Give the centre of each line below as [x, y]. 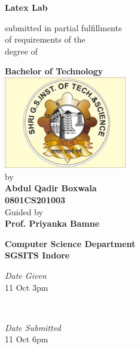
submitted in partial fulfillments [63, 27]
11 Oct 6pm [27, 339]
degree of [21, 51]
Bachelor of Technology [54, 71]
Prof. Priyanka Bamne [52, 223]
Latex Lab [26, 7]
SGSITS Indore [37, 255]
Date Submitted [33, 327]
